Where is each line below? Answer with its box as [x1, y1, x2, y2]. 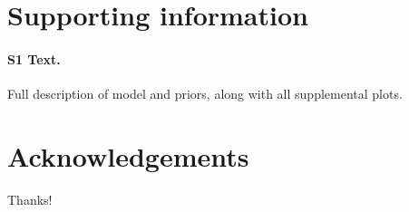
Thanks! [7, 189, 53, 208]
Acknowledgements [7, 137, 249, 174]
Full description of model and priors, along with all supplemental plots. [7, 84, 403, 103]
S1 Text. [7, 49, 61, 68]
